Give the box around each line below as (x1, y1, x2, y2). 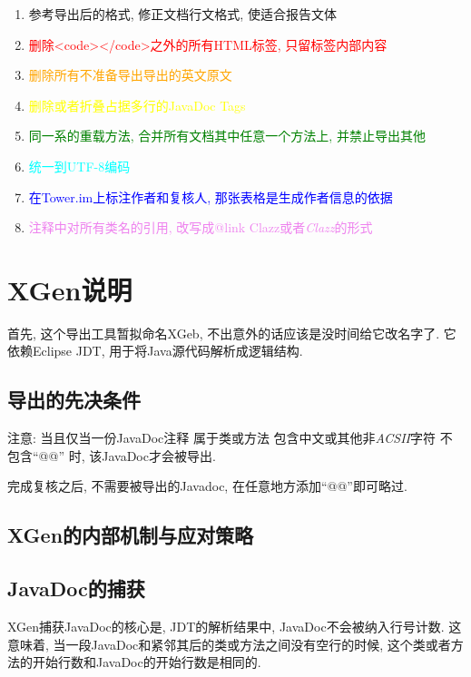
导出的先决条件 (7, 386, 141, 414)
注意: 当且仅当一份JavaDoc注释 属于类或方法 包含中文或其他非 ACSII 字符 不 (7, 428, 453, 447)
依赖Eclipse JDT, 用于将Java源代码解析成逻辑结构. (7, 341, 303, 360)
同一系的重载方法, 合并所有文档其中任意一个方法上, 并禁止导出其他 (28, 126, 426, 145)
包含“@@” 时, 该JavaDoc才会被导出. (7, 446, 216, 465)
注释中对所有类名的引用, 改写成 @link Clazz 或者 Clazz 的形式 (28, 218, 373, 237)
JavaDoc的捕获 (7, 574, 145, 603)
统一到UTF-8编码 (28, 156, 131, 175)
